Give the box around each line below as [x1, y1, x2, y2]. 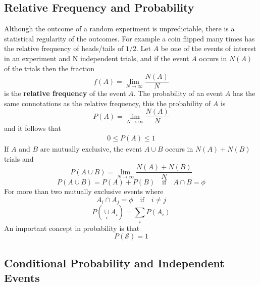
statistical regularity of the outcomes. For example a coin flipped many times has [4, 33, 255, 43]
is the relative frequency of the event [4, 88, 126, 99]
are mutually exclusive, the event [40, 144, 142, 154]
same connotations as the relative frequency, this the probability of [4, 98, 211, 108]
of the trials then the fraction [4, 63, 95, 73]
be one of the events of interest [161, 43, 256, 54]
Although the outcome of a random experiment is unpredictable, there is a [4, 23, 235, 34]
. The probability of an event [133, 88, 223, 99]
